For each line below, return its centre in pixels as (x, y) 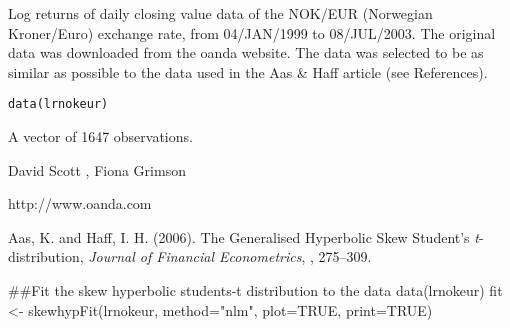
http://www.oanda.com (80, 203)
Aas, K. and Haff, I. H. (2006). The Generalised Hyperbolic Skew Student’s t (243, 236)
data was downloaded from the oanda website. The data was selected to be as (246, 52)
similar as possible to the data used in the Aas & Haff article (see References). (248, 71)
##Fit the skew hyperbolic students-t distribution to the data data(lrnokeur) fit (255, 290)
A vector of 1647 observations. (100, 136)
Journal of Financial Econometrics (195, 256)
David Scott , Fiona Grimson (97, 169)
